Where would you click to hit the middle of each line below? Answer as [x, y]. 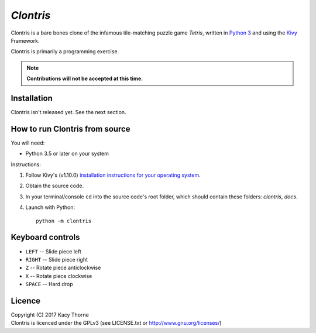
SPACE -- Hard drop [49, 284]
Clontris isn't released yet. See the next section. [68, 112]
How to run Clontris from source [71, 129]
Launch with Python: [50, 207]
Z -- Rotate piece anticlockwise [63, 268]
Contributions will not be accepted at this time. [85, 78]
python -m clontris [64, 221]
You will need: [28, 143]
